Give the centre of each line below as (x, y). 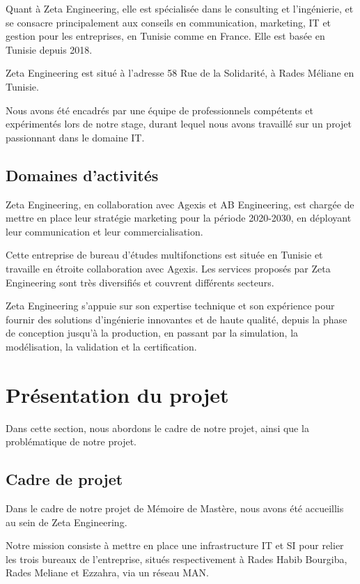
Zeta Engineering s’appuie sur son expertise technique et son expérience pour (170, 306)
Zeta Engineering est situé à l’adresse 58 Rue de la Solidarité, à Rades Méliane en (180, 73)
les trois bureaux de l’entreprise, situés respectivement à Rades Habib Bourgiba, (177, 559)
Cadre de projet (64, 479)
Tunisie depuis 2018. (49, 49)
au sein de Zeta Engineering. (66, 522)
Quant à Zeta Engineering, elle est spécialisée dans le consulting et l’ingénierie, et (180, 8)
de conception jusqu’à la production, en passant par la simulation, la (152, 333)
